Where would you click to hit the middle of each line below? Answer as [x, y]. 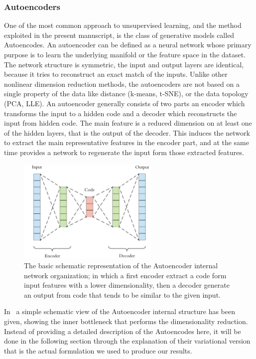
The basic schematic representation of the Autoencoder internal [121, 266]
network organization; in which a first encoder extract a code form [125, 275]
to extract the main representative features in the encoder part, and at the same [127, 142]
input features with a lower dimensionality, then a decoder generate [127, 285]
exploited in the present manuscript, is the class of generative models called [119, 35]
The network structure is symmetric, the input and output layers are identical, [124, 64]
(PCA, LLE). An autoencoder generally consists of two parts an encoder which [125, 103]
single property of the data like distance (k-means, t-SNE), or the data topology [126, 93]
